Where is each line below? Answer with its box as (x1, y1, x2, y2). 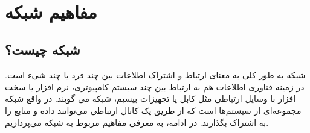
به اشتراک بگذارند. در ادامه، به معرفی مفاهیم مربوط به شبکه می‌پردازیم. (5, 116, 269, 128)
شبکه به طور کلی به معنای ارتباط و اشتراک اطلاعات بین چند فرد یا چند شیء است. (5, 69, 306, 81)
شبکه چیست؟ (5, 40, 80, 59)
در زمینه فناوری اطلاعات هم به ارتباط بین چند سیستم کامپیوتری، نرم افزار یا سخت (5, 80, 305, 93)
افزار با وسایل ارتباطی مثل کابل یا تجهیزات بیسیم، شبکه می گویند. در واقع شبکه (5, 92, 296, 105)
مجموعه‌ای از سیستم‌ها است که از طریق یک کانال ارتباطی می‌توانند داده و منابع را (5, 104, 302, 116)
